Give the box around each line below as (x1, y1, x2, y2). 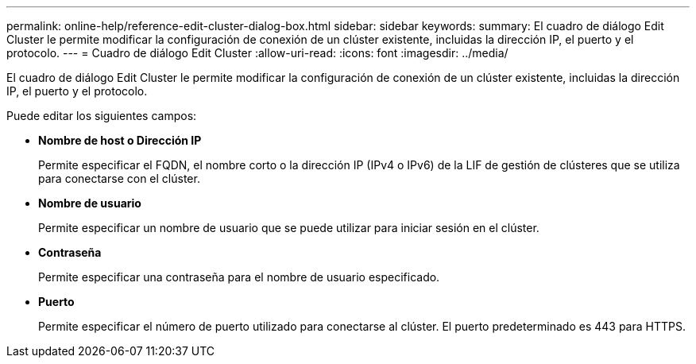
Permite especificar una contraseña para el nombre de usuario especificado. (38, 270, 440, 284)
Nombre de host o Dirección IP (38, 134, 202, 147)
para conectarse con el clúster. (38, 172, 200, 185)
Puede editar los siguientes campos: (6, 109, 197, 122)
